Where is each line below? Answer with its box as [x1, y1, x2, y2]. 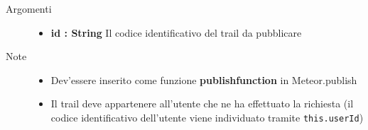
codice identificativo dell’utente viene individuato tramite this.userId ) [50, 110, 364, 124]
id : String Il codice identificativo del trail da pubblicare [50, 25, 302, 40]
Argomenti [6, 1, 52, 16]
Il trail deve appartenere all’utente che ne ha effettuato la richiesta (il [50, 96, 354, 111]
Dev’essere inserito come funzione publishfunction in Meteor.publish [50, 72, 357, 87]
